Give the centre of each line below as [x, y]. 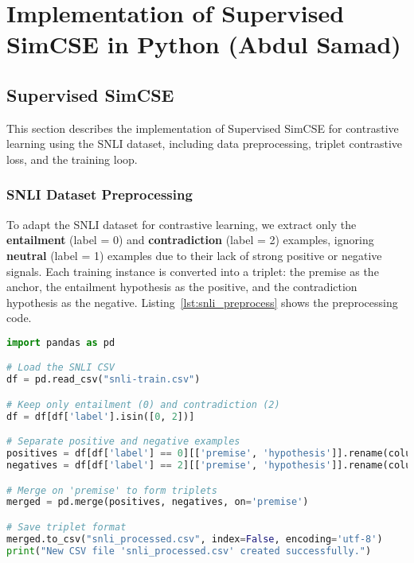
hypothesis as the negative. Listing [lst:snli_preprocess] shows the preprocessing [202, 302]
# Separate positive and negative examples [123, 442]
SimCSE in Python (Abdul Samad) [204, 44]
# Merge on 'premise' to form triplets [112, 490]
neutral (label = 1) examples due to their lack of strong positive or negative [194, 255]
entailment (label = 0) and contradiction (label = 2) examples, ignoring [190, 240]
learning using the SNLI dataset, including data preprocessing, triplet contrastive [205, 144]
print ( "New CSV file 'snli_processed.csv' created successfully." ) [189, 551]
